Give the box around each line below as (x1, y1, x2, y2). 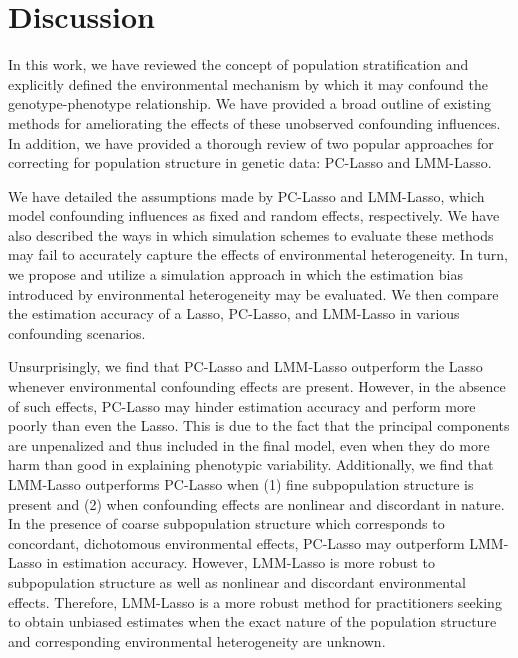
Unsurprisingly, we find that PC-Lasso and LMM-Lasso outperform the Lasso (8, 356, 483, 377)
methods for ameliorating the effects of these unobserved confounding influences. (8, 112, 501, 133)
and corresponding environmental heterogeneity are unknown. (8, 630, 386, 651)
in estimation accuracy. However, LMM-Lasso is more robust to (46, 552, 436, 573)
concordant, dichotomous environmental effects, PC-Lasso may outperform (8, 532, 465, 553)
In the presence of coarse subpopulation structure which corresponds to (8, 513, 445, 534)
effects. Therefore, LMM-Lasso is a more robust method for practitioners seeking (8, 591, 502, 612)
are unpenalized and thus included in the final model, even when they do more (8, 434, 490, 455)
